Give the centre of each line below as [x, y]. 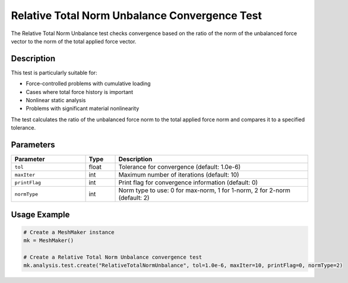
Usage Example [40, 214]
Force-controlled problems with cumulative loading [88, 84]
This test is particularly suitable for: [54, 73]
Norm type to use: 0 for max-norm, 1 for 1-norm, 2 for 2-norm [205, 190]
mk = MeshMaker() [49, 240]
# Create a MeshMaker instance [69, 232]
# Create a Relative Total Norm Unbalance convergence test [113, 257]
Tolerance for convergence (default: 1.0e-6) [180, 167]
